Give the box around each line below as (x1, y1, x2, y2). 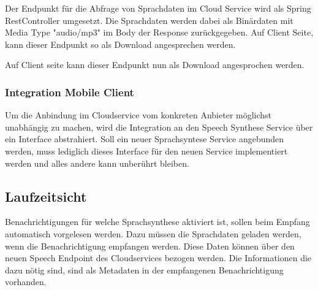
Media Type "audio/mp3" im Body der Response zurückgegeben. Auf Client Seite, (5, 26, 314, 39)
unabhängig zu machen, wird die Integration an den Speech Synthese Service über (5, 120, 313, 133)
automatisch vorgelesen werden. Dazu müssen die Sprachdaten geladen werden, (5, 227, 301, 240)
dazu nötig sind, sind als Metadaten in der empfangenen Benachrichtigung (5, 263, 284, 276)
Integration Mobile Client (5, 84, 134, 99)
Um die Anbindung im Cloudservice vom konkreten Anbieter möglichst (5, 109, 272, 121)
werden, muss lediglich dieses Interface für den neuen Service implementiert (5, 144, 288, 157)
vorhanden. (5, 275, 47, 288)
